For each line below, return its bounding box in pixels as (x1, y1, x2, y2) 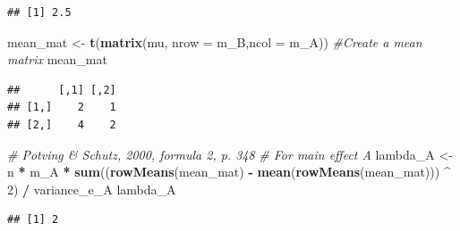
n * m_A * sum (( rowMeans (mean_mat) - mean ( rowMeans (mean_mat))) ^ (7, 162, 451, 181)
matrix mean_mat (7, 50, 107, 69)
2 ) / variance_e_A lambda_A (7, 179, 176, 198)
